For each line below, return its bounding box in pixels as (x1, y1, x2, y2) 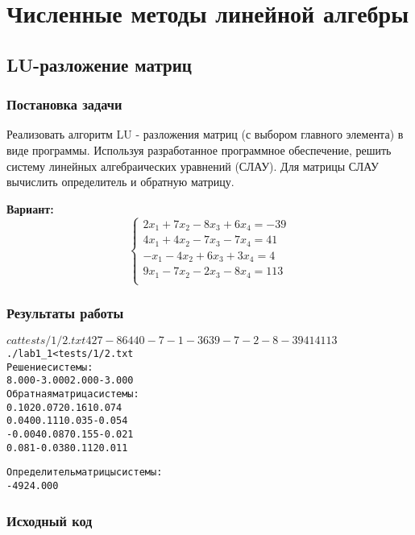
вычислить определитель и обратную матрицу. (6, 173, 234, 190)
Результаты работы (6, 302, 124, 322)
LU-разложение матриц (6, 52, 192, 77)
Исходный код (6, 510, 93, 530)
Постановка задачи (6, 94, 122, 114)
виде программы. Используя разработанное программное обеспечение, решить (6, 141, 392, 158)
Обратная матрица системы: (6, 388, 139, 400)
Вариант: (6, 200, 54, 217)
